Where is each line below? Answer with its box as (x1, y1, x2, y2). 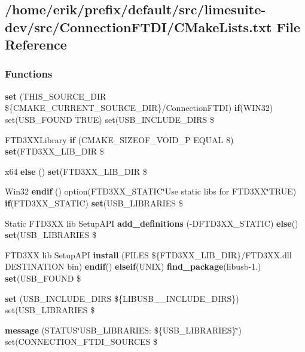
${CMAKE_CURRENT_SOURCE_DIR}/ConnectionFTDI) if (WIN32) (5, 101, 273, 114)
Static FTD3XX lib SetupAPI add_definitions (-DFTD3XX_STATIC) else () (5, 217, 298, 229)
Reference (5, 35, 67, 54)
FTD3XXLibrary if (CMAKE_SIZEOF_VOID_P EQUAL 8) (5, 133, 234, 146)
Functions (5, 66, 53, 81)
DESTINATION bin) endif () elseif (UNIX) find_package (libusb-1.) (5, 260, 261, 273)
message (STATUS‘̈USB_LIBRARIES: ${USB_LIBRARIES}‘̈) (5, 323, 242, 336)
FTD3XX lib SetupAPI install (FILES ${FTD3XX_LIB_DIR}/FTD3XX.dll (5, 248, 292, 261)
